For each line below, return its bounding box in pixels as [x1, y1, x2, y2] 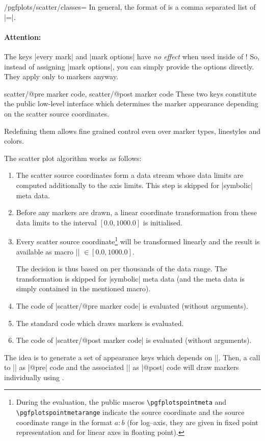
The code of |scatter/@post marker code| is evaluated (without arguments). [16, 335, 252, 345]
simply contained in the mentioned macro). [16, 283, 151, 294]
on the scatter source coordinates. [4, 108, 110, 119]
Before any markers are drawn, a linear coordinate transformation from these [16, 207, 257, 218]
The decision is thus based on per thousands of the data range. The [16, 263, 227, 274]
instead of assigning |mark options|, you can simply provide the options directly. [4, 61, 254, 72]
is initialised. [143, 217, 183, 227]
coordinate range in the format [16, 416, 113, 427]
